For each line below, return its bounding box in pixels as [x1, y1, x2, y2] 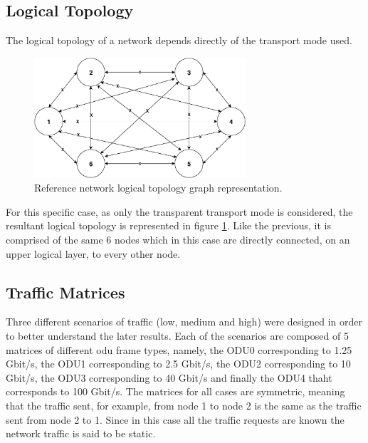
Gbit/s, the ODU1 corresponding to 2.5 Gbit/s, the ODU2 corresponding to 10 [6, 356, 351, 371]
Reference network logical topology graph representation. [34, 180, 283, 195]
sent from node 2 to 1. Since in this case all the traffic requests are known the [6, 412, 345, 427]
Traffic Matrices [6, 281, 125, 303]
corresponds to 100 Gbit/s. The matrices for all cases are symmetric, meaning [6, 384, 345, 399]
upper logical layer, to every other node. [6, 246, 181, 261]
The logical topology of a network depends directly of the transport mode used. [6, 33, 352, 48]
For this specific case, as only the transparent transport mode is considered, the [6, 204, 353, 219]
